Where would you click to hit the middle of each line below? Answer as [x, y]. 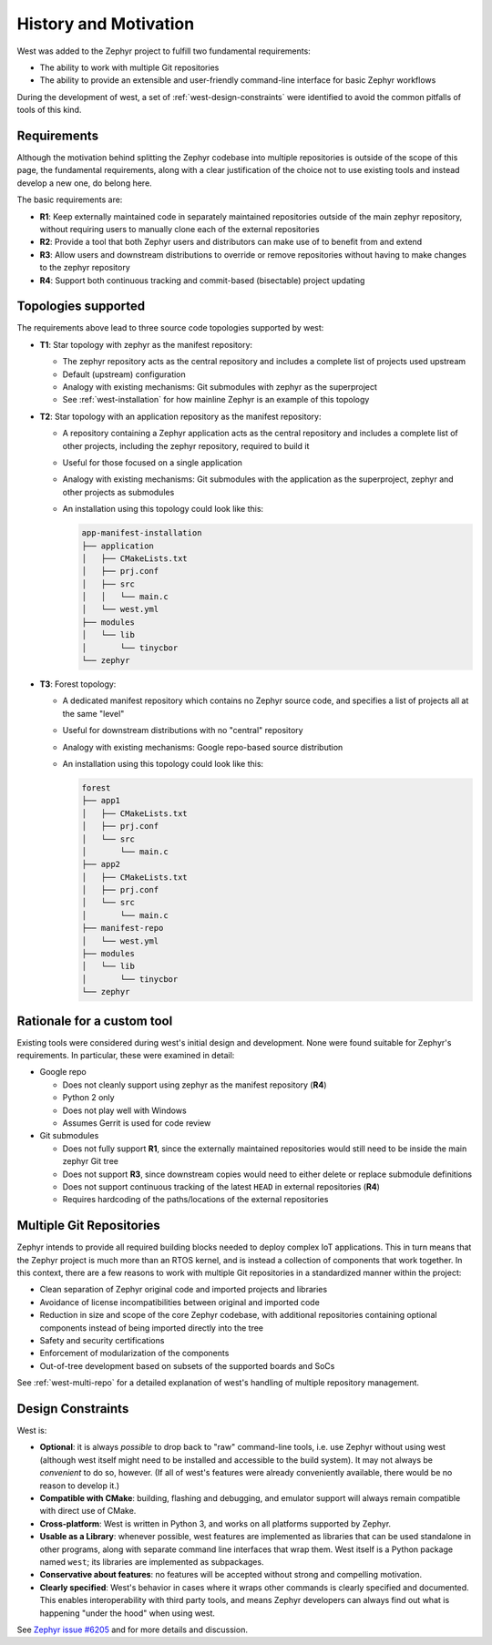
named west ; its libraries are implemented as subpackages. [152, 1562]
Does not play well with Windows [124, 1110]
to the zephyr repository [85, 268]
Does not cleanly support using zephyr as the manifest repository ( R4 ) [195, 1085]
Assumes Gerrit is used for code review [137, 1123]
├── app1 [101, 801]
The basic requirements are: [70, 199]
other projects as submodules [118, 492]
